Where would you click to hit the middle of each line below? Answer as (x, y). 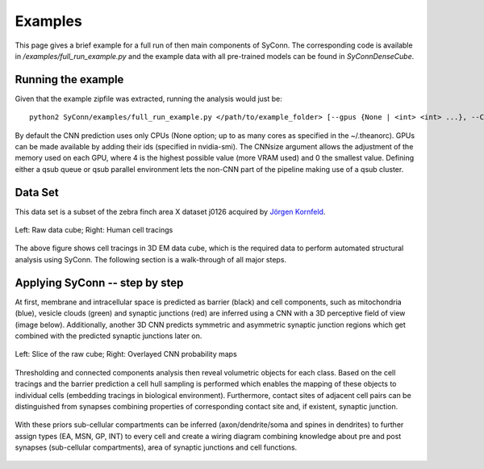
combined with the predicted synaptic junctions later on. (108, 336)
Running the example (69, 80)
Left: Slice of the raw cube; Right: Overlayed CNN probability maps (126, 354)
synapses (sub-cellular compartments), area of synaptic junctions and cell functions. (156, 447)
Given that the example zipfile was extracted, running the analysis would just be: (148, 98)
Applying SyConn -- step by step (99, 283)
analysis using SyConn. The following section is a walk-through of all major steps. (150, 259)
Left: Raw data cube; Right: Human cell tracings (94, 230)
